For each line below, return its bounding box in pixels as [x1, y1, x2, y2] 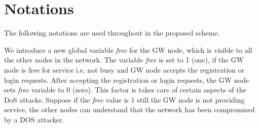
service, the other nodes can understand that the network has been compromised [4, 104, 255, 115]
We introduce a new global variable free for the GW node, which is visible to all [4, 44, 252, 55]
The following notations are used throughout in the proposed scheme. [4, 27, 220, 38]
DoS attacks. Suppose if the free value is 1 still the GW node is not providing [4, 94, 245, 105]
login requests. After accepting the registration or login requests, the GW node [4, 74, 249, 85]
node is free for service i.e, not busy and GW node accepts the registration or [4, 64, 244, 75]
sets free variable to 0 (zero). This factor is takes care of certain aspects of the [4, 84, 246, 95]
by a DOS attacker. [4, 114, 64, 124]
